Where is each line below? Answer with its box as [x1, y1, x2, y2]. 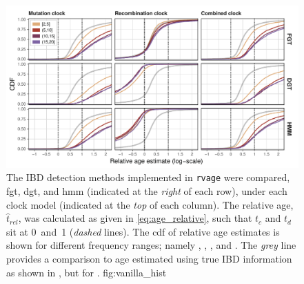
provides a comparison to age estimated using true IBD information [6, 251, 292, 265]
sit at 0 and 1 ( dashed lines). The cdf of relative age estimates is [6, 224, 280, 238]
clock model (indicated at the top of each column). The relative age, [6, 197, 294, 211]
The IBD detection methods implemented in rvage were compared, [6, 170, 290, 184]
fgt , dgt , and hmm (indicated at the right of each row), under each [6, 184, 287, 198]
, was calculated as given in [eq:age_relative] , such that [18, 211, 252, 225]
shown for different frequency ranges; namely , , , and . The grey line [6, 238, 296, 252]
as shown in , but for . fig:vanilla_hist [6, 265, 167, 279]
